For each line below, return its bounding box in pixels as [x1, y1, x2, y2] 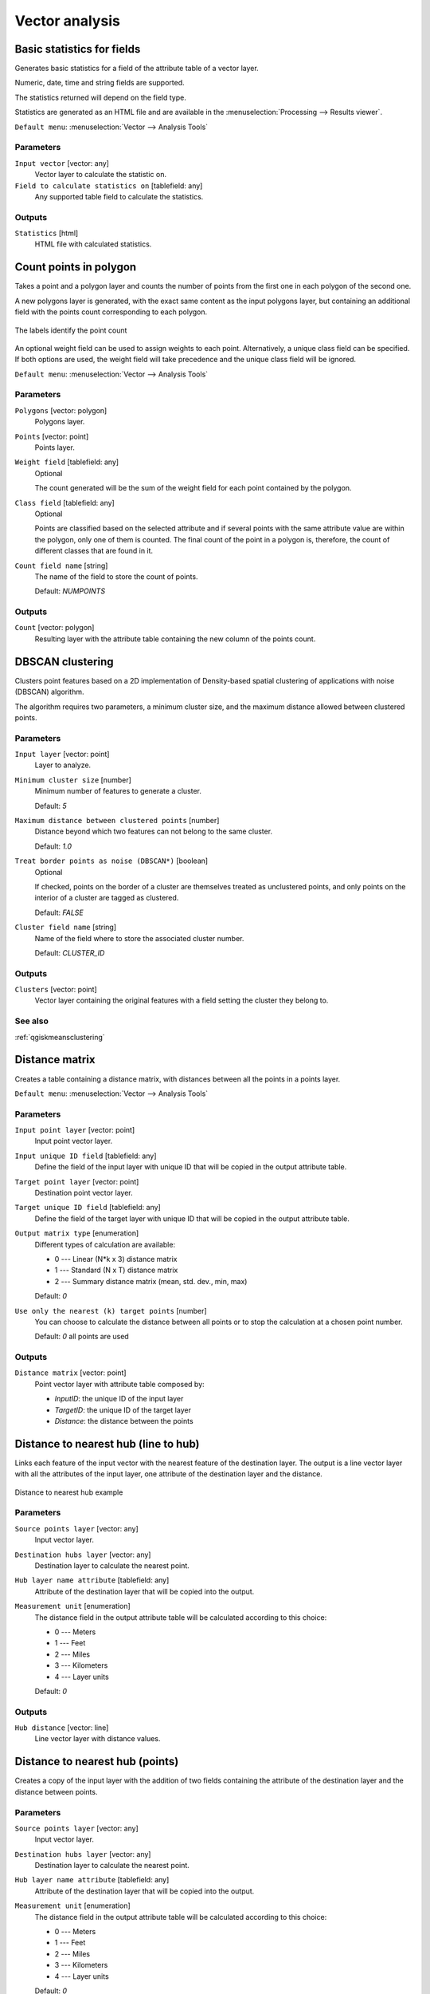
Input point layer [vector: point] [14, 1125, 135, 1135]
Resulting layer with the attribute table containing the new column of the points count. [34, 634, 316, 644]
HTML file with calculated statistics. [34, 239, 152, 249]
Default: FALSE [34, 908, 84, 917]
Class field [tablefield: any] [14, 498, 115, 507]
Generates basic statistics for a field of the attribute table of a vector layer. [14, 64, 259, 73]
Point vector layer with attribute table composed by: [34, 1379, 205, 1389]
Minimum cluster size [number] [14, 774, 131, 785]
